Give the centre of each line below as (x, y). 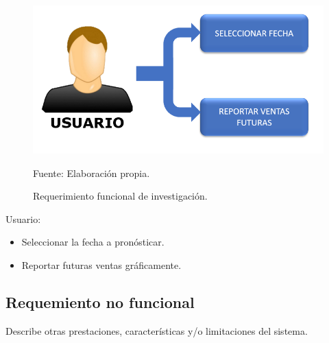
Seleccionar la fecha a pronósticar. (93, 242)
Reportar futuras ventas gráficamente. (101, 264)
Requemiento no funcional (100, 301)
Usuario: (23, 218)
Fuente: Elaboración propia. (92, 173)
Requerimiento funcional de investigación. (120, 196)
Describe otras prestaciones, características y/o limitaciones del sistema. (157, 330)
